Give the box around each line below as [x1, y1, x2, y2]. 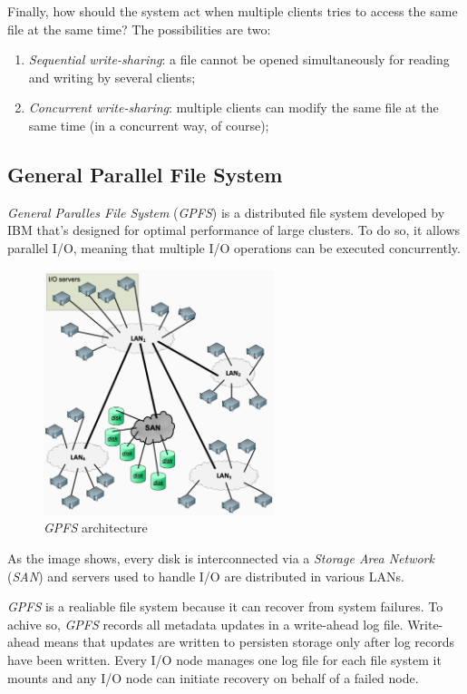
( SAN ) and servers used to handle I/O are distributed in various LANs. [7, 566, 404, 585]
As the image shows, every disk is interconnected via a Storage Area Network [7, 549, 434, 568]
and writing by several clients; [28, 67, 196, 86]
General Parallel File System [7, 160, 283, 188]
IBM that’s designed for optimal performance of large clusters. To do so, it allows [7, 220, 460, 239]
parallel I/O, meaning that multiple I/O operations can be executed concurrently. [7, 238, 461, 257]
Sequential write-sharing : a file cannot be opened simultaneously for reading [28, 50, 450, 69]
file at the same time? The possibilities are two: [7, 19, 271, 38]
